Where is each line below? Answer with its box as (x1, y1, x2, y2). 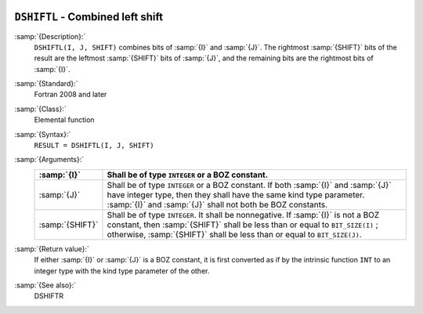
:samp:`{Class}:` (14, 104, 67, 114)
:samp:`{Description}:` (14, 31, 86, 41)
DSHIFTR (34, 291, 64, 301)
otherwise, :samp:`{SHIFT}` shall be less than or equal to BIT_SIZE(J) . (107, 229, 362, 240)
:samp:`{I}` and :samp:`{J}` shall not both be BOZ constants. (107, 199, 328, 210)
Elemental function (34, 115, 95, 125)
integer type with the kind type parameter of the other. (34, 266, 210, 276)
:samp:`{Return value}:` (14, 244, 90, 254)
